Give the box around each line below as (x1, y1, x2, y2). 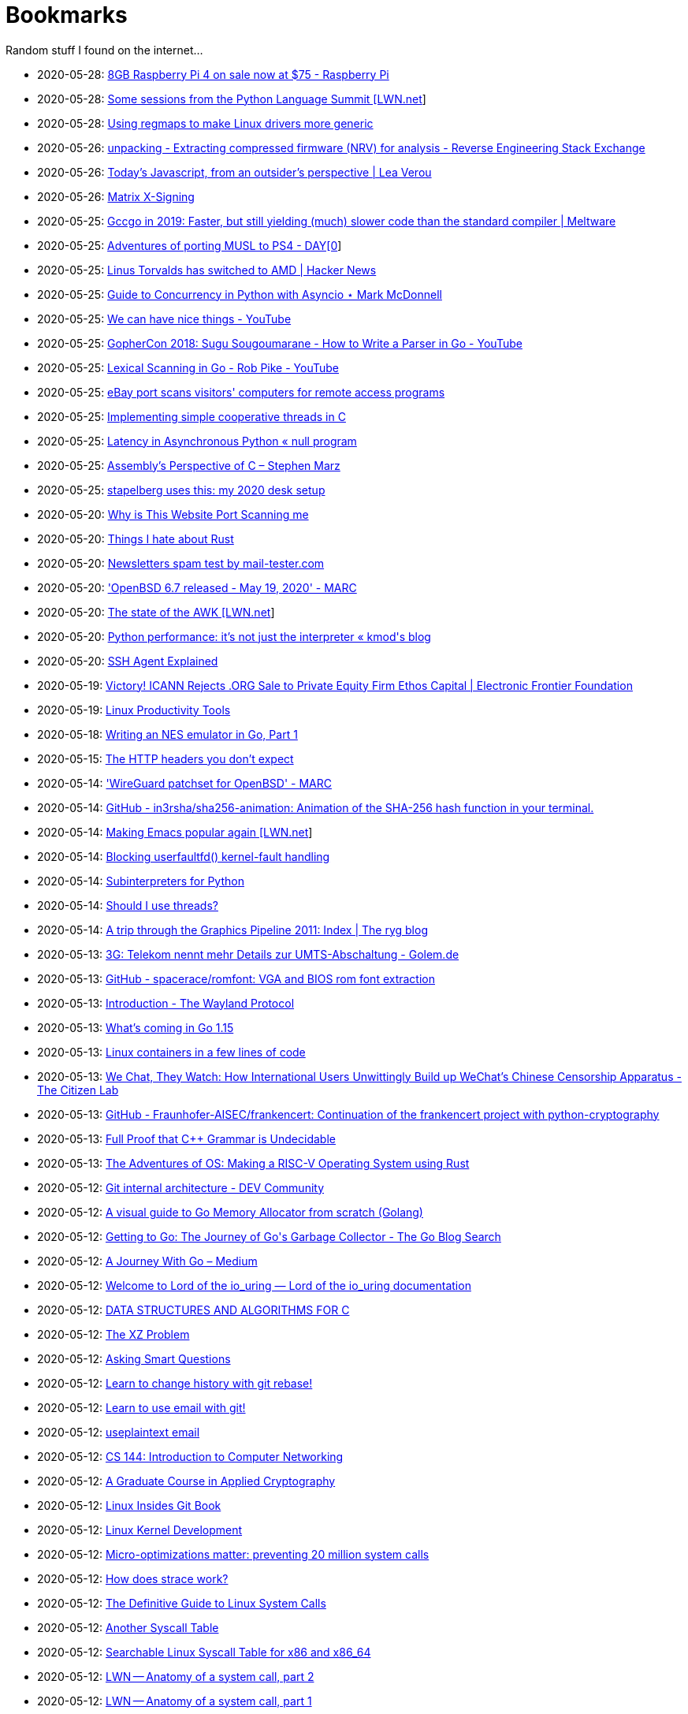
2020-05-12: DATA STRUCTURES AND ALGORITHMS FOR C (37, 1302, 350, 1317)
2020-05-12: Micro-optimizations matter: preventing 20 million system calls (37, 1547, 430, 1561)
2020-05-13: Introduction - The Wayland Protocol (37, 996, 295, 1010)
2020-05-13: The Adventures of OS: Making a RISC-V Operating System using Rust (37, 1156, 470, 1170)
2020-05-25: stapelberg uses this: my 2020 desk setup (37, 483, 325, 497)
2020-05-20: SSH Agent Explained (37, 654, 218, 668)
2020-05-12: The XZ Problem (37, 1327, 190, 1341)
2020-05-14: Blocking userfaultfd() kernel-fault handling (37, 849, 330, 863)
